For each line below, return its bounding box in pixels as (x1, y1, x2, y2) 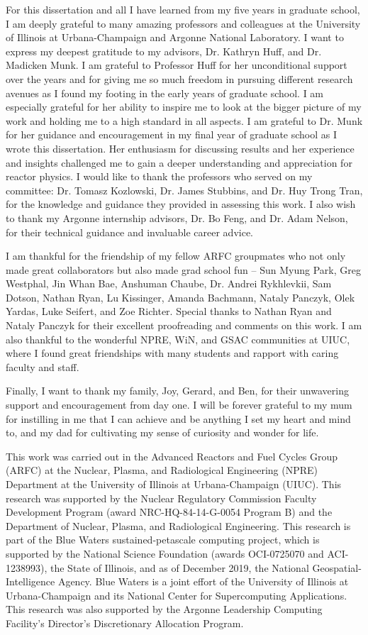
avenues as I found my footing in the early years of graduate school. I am (6, 85, 324, 100)
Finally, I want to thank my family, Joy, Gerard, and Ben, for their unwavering (6, 383, 349, 398)
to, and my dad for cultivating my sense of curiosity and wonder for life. (6, 425, 319, 440)
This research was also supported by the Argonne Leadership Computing (6, 602, 323, 617)
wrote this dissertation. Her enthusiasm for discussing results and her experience (6, 140, 355, 155)
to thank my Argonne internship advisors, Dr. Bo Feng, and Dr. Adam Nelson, (6, 210, 348, 225)
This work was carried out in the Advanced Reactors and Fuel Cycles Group (6, 448, 338, 463)
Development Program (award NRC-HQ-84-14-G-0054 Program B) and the (6, 504, 333, 519)
